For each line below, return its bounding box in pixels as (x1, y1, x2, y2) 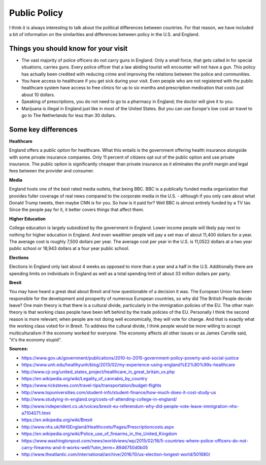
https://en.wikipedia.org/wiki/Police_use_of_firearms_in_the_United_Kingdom (21, 431, 177, 437)
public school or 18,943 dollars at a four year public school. (9, 245, 130, 251)
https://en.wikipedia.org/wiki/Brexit (21, 417, 93, 423)
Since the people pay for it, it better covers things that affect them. (9, 207, 144, 213)
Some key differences (9, 125, 78, 133)
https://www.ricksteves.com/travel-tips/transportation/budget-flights (21, 382, 162, 389)
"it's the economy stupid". (9, 337, 62, 343)
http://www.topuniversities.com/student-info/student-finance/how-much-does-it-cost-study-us (21, 389, 216, 395)
